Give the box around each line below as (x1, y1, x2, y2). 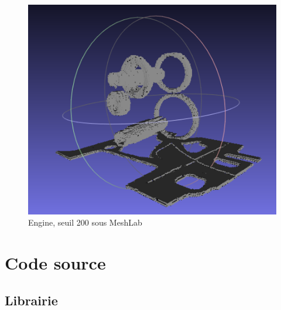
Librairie (5, 291, 58, 309)
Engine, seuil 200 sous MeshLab (28, 216, 142, 229)
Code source (5, 251, 106, 275)
